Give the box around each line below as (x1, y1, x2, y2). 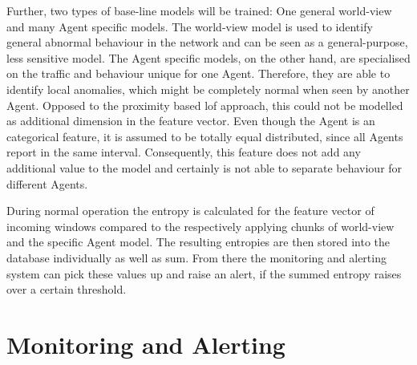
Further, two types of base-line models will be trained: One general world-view (6, 2, 392, 18)
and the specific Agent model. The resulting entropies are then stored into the (6, 233, 391, 250)
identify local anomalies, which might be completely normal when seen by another (6, 80, 410, 97)
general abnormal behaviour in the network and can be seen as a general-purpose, (6, 34, 408, 51)
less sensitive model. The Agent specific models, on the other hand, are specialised (6, 49, 411, 66)
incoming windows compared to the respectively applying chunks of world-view (6, 217, 395, 234)
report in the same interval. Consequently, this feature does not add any (6, 144, 361, 160)
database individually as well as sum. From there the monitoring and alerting (6, 249, 387, 266)
